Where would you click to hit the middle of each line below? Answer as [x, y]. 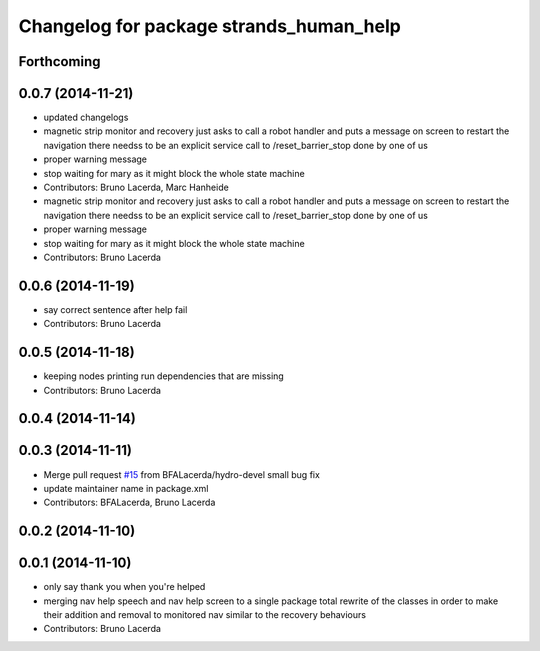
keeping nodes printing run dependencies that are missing [163, 376]
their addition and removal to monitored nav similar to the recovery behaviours [205, 614]
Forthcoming [59, 61]
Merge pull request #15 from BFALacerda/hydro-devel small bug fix [181, 474]
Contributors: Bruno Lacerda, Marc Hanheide [136, 187]
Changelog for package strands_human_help [210, 26]
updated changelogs [86, 117]
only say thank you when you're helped [124, 587]
